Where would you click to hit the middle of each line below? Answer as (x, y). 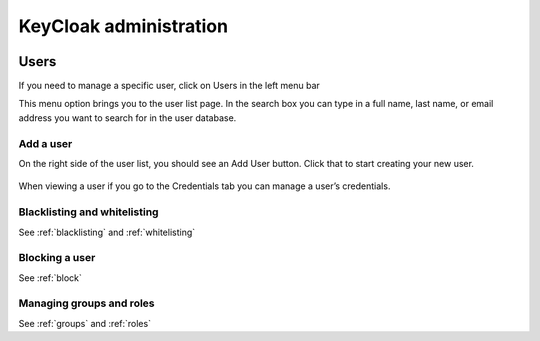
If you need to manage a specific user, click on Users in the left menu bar (169, 86)
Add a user (45, 143)
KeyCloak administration (123, 26)
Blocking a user (57, 258)
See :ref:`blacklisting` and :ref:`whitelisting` (107, 232)
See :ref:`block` (50, 277)
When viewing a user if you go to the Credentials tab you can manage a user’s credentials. (204, 186)
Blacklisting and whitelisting (88, 212)
